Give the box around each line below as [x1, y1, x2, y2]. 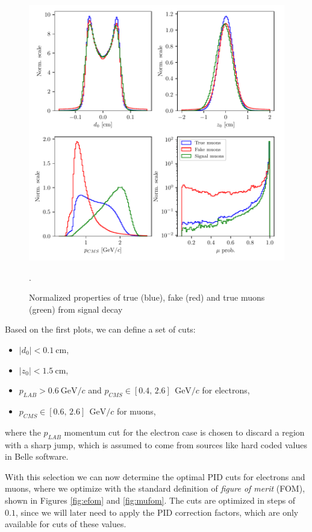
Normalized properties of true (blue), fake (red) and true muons [29, 291, 265, 304]
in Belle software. [5, 450, 69, 463]
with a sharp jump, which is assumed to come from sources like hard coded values [5, 438, 307, 451]
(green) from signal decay [29, 302, 123, 315]
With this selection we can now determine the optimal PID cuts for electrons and [5, 470, 305, 483]
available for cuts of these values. [5, 518, 126, 530]
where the [5, 425, 41, 438]
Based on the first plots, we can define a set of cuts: [5, 323, 196, 336]
